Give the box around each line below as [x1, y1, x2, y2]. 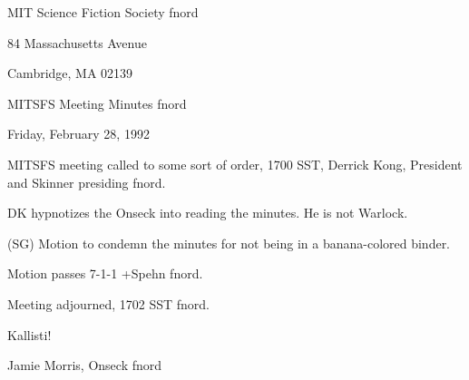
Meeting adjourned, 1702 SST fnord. [7, 294, 210, 313]
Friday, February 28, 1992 [7, 124, 150, 143]
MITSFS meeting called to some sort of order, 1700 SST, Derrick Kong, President [7, 154, 463, 173]
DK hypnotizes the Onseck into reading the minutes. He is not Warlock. [7, 203, 408, 222]
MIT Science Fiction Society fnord [7, 3, 199, 21]
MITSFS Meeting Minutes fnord [7, 93, 187, 112]
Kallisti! [7, 325, 52, 344]
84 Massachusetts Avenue [7, 33, 147, 52]
